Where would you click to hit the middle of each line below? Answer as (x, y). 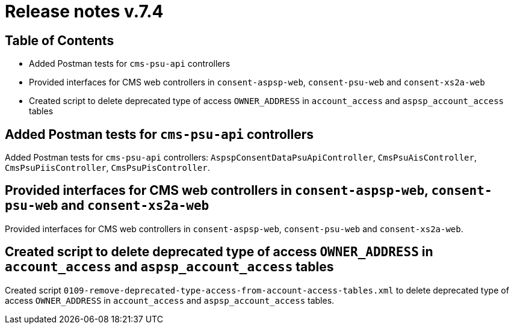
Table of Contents (60, 40)
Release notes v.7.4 (84, 11)
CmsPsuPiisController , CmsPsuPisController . (107, 168)
